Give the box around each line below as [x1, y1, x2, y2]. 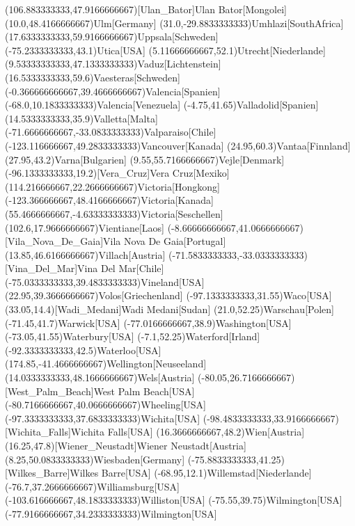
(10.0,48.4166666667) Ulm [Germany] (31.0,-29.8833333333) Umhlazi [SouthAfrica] [5, 15, 344, 30]
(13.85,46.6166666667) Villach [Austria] [5, 247, 166, 262]
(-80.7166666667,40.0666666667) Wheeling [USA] [5, 397, 206, 412]
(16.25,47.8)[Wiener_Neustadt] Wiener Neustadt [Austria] [5, 438, 246, 452]
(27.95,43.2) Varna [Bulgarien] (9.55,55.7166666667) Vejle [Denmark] [5, 152, 285, 166]
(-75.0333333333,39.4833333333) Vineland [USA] [5, 274, 205, 289]
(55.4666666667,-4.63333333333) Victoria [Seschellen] [5, 206, 223, 221]
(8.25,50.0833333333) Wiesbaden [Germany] [5, 452, 185, 466]
